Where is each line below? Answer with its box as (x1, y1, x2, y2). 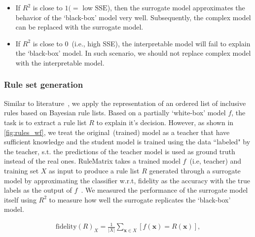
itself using (4, 194, 36, 204)
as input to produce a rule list (49, 165, 140, 175)
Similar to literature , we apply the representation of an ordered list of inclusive (4, 98, 246, 108)
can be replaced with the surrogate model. (15, 22, 144, 32)
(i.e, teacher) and (189, 156, 242, 166)
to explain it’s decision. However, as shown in (96, 117, 234, 127)
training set (4, 165, 39, 175)
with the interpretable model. (15, 57, 105, 68)
